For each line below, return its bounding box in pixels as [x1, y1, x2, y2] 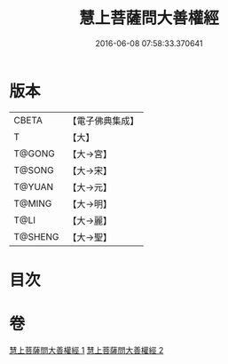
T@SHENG [13, 230, 59, 242]
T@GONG [13, 147, 55, 160]
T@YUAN [13, 180, 54, 193]
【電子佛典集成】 [67, 115, 139, 127]
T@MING [13, 197, 52, 210]
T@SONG [13, 163, 55, 176]
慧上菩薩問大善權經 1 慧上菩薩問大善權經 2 [9, 344, 164, 355]
